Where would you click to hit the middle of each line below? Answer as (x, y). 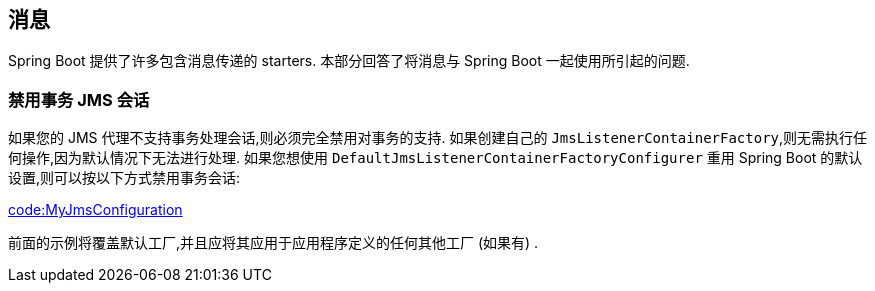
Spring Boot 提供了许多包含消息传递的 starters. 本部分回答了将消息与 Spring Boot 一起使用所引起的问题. (349, 61)
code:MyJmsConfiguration (95, 210)
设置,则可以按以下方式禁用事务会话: (124, 178)
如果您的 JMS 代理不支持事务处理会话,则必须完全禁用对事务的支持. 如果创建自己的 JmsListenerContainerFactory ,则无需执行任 (438, 138)
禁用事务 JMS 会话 (79, 99)
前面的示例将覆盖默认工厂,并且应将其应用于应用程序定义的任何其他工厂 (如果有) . (273, 243)
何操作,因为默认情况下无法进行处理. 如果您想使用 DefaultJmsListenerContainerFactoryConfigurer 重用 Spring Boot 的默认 (435, 158)
